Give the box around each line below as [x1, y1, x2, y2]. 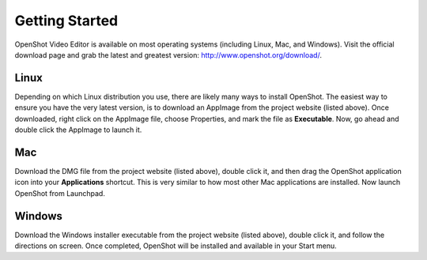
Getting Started [14, 12, 119, 29]
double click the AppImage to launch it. [14, 125, 142, 134]
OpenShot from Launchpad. [14, 188, 106, 198]
